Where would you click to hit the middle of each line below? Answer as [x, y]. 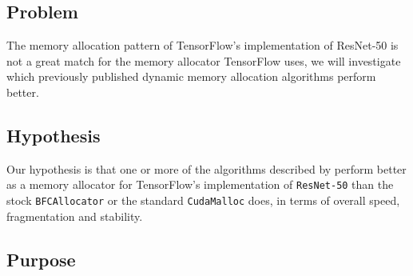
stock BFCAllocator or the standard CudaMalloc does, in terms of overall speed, [203, 200]
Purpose [41, 259]
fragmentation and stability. [75, 216]
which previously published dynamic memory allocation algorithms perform [191, 76]
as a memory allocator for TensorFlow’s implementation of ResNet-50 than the [200, 184]
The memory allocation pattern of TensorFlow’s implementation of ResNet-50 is [203, 45]
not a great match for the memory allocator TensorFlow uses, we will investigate [204, 60]
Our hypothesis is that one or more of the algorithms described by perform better [206, 168]
